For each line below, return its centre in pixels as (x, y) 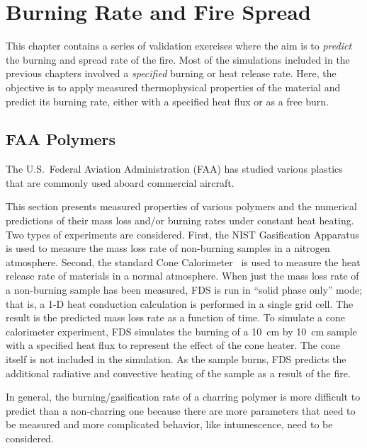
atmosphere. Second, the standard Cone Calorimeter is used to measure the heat (183, 262)
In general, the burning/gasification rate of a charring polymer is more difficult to (183, 397)
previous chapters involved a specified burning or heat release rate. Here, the (171, 73)
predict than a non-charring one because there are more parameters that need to (181, 410)
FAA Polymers (61, 139)
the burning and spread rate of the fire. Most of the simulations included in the (178, 59)
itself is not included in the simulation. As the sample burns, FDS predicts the (176, 359)
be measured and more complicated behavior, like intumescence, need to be (169, 424)
